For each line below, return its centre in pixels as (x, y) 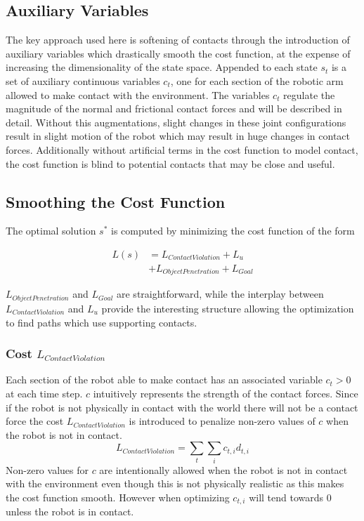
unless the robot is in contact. (70, 512)
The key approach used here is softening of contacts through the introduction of (178, 40)
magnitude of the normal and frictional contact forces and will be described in (174, 108)
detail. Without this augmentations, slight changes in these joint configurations (176, 122)
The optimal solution (51, 231)
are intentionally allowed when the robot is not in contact (223, 469)
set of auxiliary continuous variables (83, 80)
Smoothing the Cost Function (116, 201)
